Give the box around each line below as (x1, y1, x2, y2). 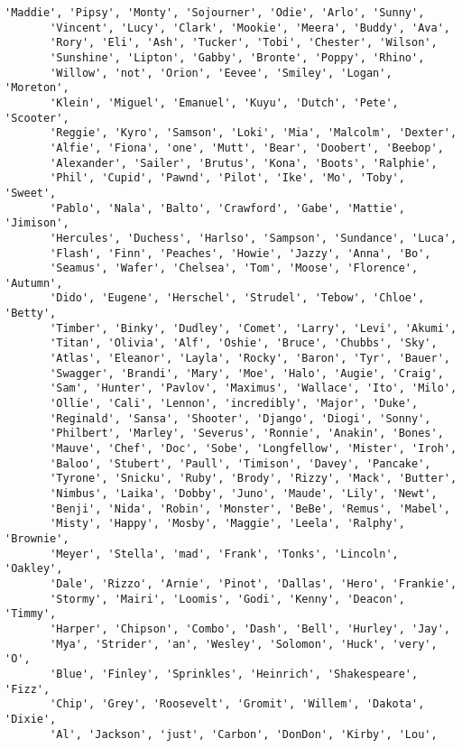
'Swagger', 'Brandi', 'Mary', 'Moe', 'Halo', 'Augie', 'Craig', (50, 366, 444, 380)
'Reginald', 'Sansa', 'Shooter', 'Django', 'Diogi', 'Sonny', (50, 411, 431, 425)
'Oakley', (5, 562, 63, 576)
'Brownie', (5, 531, 69, 545)
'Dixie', (5, 712, 57, 725)
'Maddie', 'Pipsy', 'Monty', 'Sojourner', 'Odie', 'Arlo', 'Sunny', (5, 6, 425, 19)
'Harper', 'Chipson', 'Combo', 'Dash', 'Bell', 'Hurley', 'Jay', (50, 622, 450, 635)
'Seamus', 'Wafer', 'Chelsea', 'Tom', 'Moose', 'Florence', (50, 262, 419, 275)
